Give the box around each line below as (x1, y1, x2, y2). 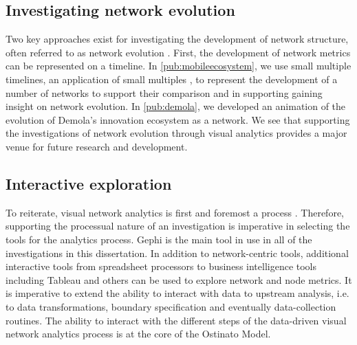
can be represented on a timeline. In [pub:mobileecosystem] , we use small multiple (6, 58, 351, 73)
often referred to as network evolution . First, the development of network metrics (6, 45, 351, 59)
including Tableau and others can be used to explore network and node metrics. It (6, 272, 352, 287)
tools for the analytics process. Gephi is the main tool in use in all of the (6, 232, 312, 246)
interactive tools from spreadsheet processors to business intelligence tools (6, 259, 317, 274)
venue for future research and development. (6, 139, 188, 153)
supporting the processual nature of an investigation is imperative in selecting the (6, 219, 350, 233)
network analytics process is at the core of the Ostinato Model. (6, 326, 271, 341)
